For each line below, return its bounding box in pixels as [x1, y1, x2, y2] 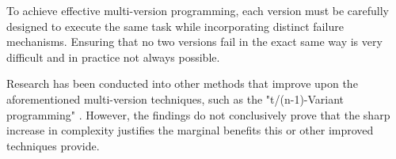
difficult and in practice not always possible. [6, 48, 220, 65]
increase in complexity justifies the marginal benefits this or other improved [6, 122, 374, 138]
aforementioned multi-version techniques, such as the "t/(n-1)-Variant [6, 90, 345, 107]
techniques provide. [6, 137, 100, 153]
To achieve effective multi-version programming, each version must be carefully [6, 2, 389, 18]
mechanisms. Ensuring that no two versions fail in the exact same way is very [6, 33, 383, 50]
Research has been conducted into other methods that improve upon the [6, 75, 358, 92]
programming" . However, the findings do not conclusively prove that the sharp [6, 106, 390, 123]
